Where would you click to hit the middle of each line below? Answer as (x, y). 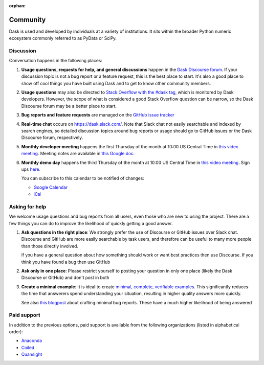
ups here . (31, 169)
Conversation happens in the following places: (56, 61)
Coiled (28, 347)
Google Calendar (51, 187)
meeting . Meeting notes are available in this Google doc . (78, 154)
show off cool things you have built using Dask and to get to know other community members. (116, 83)
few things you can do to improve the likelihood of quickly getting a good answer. (91, 223)
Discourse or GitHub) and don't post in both (65, 278)
